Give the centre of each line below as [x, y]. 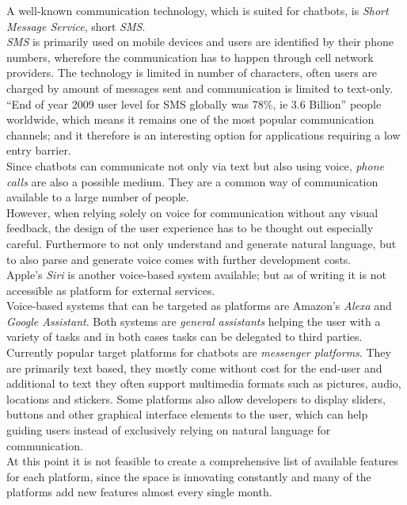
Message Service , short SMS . [76, 26]
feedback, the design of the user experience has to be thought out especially [190, 228]
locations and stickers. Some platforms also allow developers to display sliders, [196, 398]
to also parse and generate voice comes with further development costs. [179, 259]
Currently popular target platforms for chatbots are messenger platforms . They [199, 352]
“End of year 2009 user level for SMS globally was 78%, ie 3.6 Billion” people [194, 103]
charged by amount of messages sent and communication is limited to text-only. [200, 88]
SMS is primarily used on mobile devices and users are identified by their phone [200, 42]
